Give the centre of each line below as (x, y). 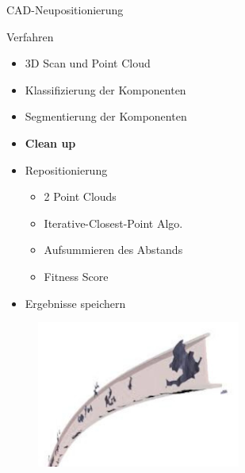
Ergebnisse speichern (75, 303)
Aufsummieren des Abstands (113, 250)
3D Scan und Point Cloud (88, 63)
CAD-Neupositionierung (65, 10)
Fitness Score (76, 276)
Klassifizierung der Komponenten (105, 89)
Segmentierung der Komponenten (106, 116)
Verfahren (30, 36)
